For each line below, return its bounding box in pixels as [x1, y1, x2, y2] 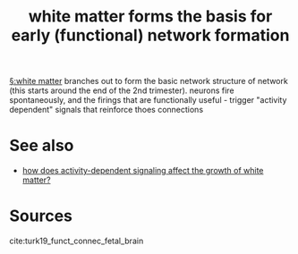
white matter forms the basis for [28, 6, 273, 27]
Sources [9, 206, 73, 226]
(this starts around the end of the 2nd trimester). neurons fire [9, 85, 234, 96]
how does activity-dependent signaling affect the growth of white [21, 165, 264, 176]
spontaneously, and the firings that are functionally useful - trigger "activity [9, 95, 287, 106]
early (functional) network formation [11, 25, 290, 46]
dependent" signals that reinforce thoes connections [9, 105, 204, 115]
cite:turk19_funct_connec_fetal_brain [9, 235, 144, 247]
